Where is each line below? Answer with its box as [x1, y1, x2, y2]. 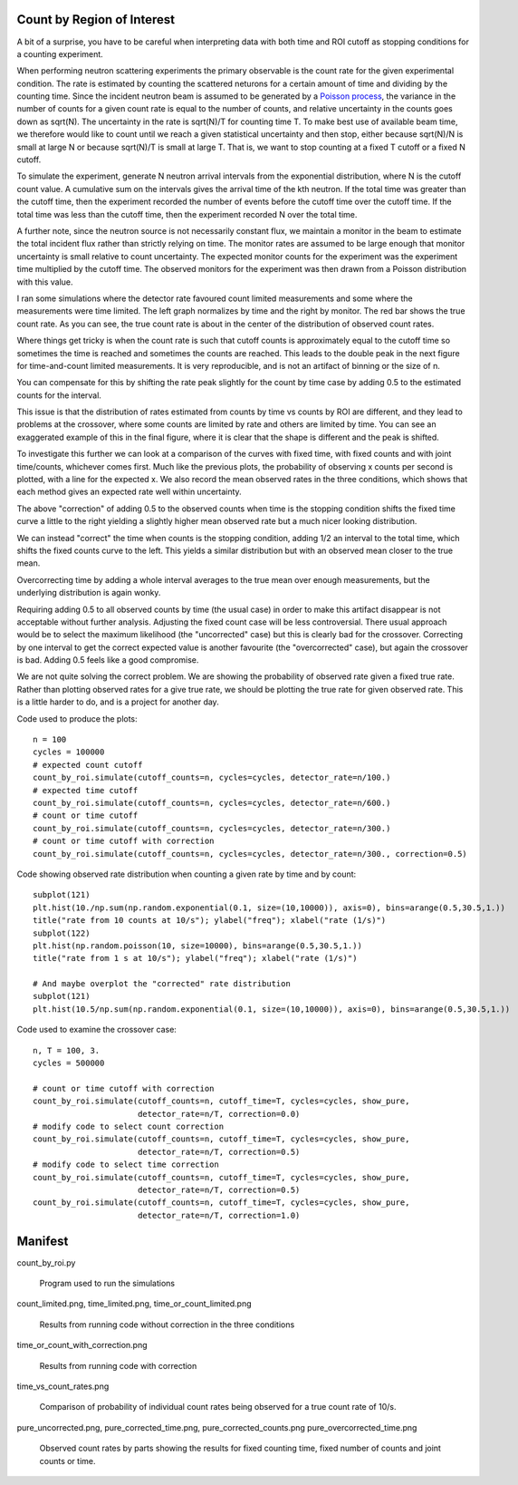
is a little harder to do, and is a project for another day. [16, 696, 219, 707]
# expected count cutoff [33, 760, 143, 770]
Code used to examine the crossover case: [16, 1024, 177, 1035]
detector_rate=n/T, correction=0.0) [137, 1109, 301, 1119]
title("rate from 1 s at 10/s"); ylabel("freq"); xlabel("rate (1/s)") [33, 953, 358, 964]
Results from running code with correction [39, 1360, 197, 1371]
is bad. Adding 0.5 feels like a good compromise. [16, 655, 199, 665]
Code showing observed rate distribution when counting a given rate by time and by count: [16, 869, 357, 879]
